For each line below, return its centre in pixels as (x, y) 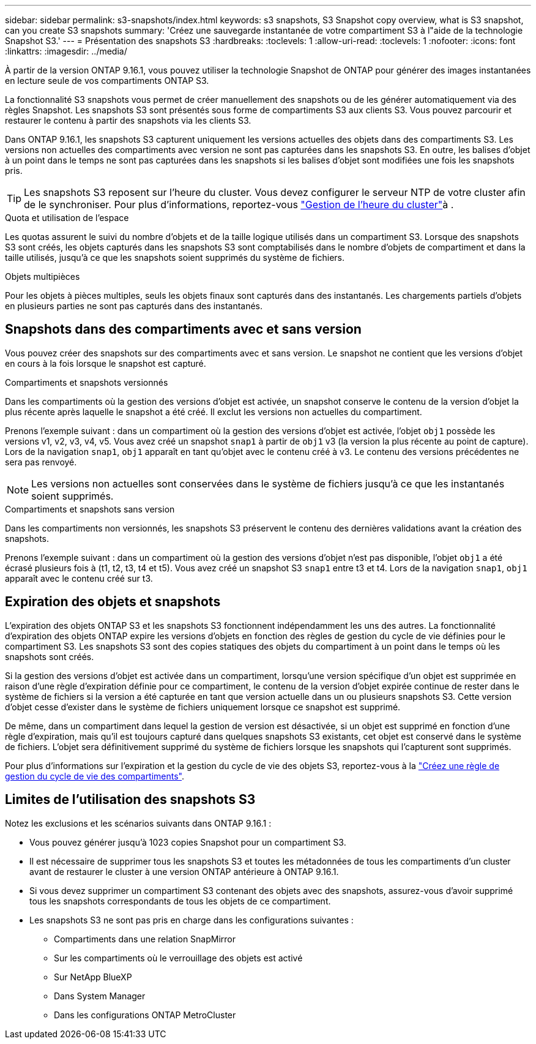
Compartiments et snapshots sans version (90, 509)
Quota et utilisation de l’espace (67, 218)
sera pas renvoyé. (41, 462)
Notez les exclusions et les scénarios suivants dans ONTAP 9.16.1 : (138, 823)
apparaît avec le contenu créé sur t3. (79, 578)
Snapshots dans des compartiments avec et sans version (183, 329)
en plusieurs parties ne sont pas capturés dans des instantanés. (134, 306)
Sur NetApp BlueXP (93, 977)
